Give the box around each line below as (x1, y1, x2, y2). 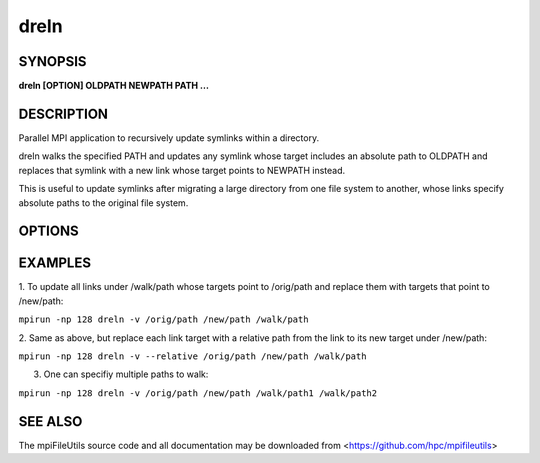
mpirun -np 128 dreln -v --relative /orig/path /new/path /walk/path (18, 351, 367, 362)
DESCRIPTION (18, 105, 109, 122)
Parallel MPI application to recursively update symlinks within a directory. (18, 131, 320, 144)
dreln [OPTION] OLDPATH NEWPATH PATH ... (18, 80, 210, 92)
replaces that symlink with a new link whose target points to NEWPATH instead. (18, 164, 346, 176)
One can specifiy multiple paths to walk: (43, 368, 209, 380)
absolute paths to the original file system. (18, 196, 189, 209)
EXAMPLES (18, 255, 92, 272)
